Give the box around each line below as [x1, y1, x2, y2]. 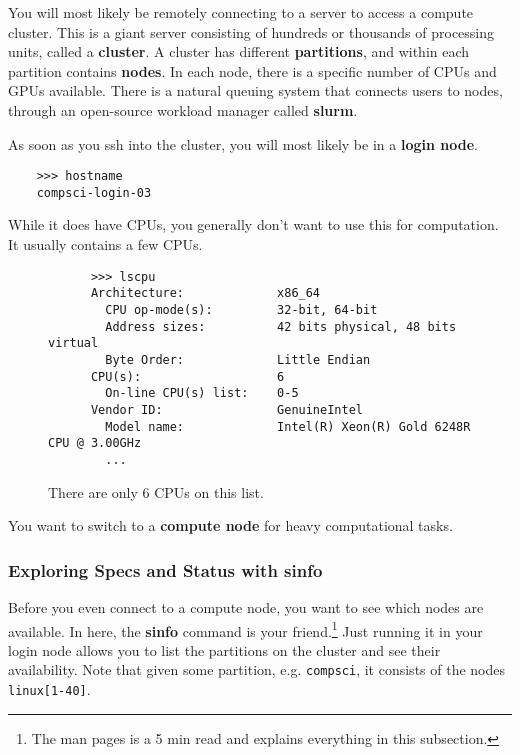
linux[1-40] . [8, 679, 91, 700]
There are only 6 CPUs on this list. [48, 481, 264, 502]
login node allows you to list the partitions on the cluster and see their [8, 639, 441, 660]
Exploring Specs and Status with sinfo [8, 557, 323, 582]
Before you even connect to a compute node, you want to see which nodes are [8, 596, 484, 617]
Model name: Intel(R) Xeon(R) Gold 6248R [105, 419, 471, 434]
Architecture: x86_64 [90, 286, 321, 301]
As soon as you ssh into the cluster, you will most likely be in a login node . [8, 133, 478, 154]
